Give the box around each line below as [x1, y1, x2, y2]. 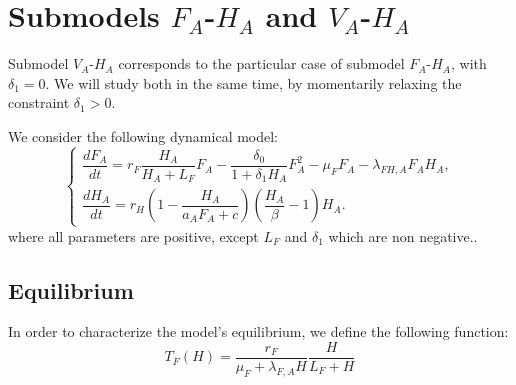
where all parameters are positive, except [8, 225, 259, 246]
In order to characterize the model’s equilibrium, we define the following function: [8, 321, 509, 342]
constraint [8, 92, 70, 113]
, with [450, 53, 487, 74]
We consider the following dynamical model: [8, 125, 279, 146]
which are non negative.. [328, 225, 478, 246]
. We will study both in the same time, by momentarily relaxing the [45, 72, 462, 93]
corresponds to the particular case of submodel [118, 53, 405, 74]
